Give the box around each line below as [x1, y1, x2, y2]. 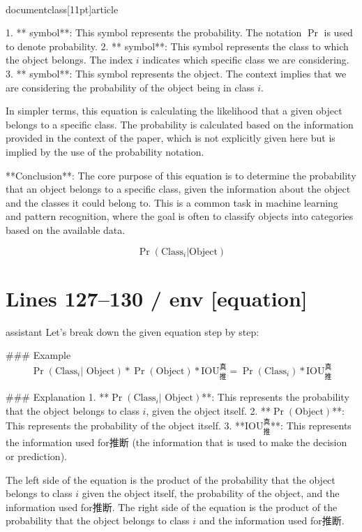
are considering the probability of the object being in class [6, 80, 255, 94]
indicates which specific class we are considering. [142, 52, 349, 67]
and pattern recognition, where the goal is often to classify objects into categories [6, 209, 354, 223]
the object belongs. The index [6, 52, 133, 67]
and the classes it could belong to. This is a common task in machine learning [6, 195, 338, 209]
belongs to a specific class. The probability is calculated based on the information [6, 117, 354, 131]
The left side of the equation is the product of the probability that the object [6, 472, 335, 487]
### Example [6, 348, 71, 362]
